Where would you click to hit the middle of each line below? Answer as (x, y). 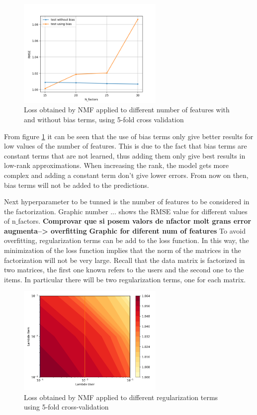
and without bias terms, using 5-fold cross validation (104, 119)
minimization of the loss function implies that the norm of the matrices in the (123, 250)
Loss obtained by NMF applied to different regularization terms (121, 397)
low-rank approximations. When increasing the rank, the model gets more (116, 165)
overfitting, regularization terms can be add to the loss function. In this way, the (127, 240)
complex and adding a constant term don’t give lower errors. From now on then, (126, 175)
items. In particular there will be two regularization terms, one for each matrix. (125, 279)
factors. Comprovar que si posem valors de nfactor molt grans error (135, 221)
